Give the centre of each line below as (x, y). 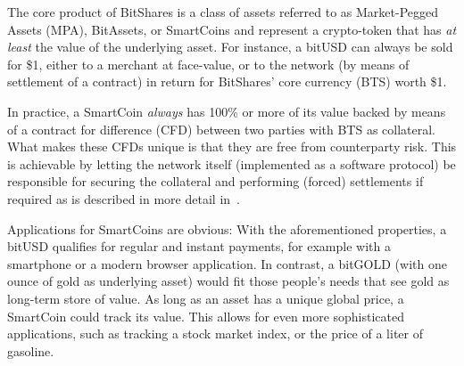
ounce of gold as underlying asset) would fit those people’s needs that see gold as (228, 281)
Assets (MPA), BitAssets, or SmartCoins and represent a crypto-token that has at (232, 29)
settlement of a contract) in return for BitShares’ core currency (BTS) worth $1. (227, 81)
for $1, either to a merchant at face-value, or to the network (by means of (208, 64)
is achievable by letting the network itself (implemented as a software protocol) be (232, 163)
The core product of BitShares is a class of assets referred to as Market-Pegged (223, 12)
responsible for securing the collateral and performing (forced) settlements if (215, 181)
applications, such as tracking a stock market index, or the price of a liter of (215, 333)
